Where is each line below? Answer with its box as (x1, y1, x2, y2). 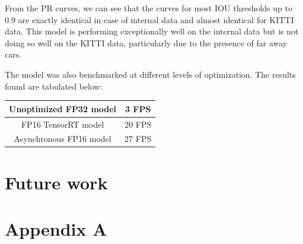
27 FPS (125, 132, 152, 145)
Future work (5, 170, 108, 194)
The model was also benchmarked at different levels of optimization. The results (5, 68, 296, 80)
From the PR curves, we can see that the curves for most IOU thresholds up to (5, 2, 292, 14)
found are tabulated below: (5, 80, 103, 92)
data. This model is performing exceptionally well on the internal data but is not (5, 25, 299, 37)
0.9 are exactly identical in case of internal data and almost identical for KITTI (5, 13, 294, 26)
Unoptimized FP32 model (9, 102, 117, 115)
